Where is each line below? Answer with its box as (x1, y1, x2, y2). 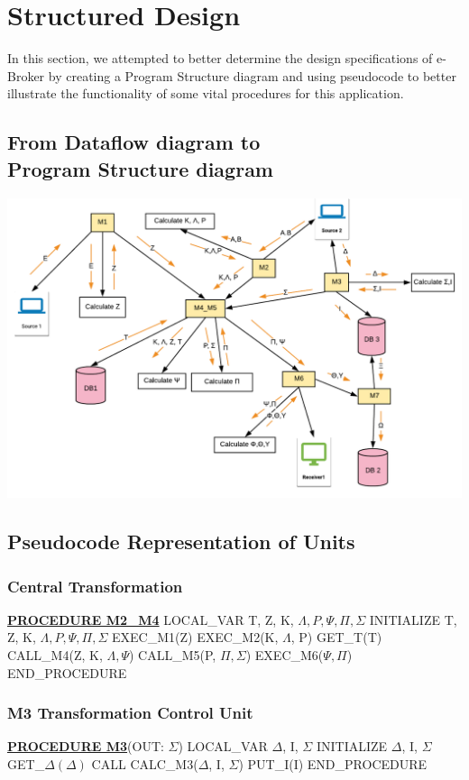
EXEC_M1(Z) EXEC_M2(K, (112, 628, 279, 647)
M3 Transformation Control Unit (7, 702, 253, 724)
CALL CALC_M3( (91, 755, 198, 773)
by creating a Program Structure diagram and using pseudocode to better (48, 66, 456, 85)
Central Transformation (7, 574, 183, 597)
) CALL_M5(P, (128, 646, 216, 664)
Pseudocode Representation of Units (7, 528, 355, 555)
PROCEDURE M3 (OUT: (7, 737, 164, 756)
